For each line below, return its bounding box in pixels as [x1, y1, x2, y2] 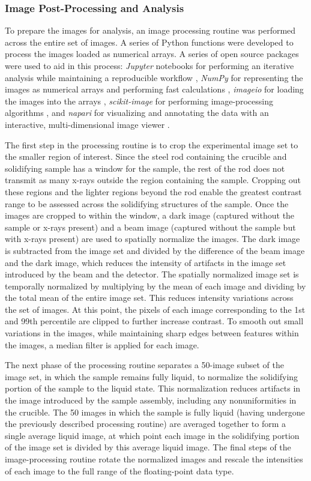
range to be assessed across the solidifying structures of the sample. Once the [5, 197, 289, 210]
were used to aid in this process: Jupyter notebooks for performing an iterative [5, 59, 294, 71]
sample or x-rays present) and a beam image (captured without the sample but [5, 220, 296, 233]
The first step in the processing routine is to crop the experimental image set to [5, 138, 298, 151]
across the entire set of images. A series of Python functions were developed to [5, 35, 294, 48]
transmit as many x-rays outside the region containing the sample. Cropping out [5, 174, 301, 186]
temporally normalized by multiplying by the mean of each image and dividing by [5, 279, 306, 292]
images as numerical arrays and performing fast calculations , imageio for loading [5, 83, 304, 95]
